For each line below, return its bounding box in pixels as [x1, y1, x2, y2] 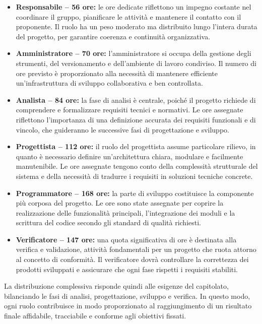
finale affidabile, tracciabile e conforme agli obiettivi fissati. [4, 310, 186, 321]
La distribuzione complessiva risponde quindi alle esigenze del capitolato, [4, 281, 229, 291]
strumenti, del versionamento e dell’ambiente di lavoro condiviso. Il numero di [16, 57, 256, 68]
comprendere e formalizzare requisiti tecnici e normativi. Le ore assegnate [16, 104, 243, 115]
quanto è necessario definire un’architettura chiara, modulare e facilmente [16, 151, 243, 161]
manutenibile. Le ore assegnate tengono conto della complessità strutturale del [16, 161, 258, 171]
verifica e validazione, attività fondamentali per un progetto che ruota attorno [16, 244, 256, 254]
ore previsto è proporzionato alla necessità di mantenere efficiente [16, 68, 218, 78]
